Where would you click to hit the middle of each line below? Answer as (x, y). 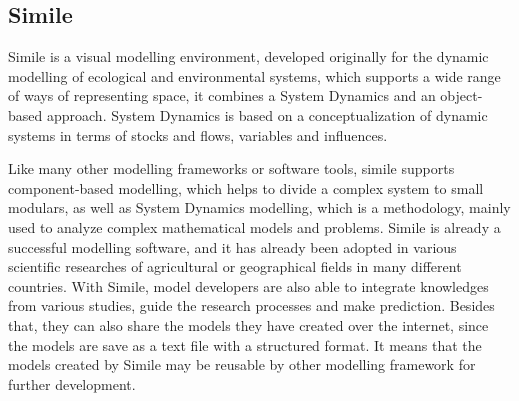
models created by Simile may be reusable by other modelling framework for (242, 364)
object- (461, 95)
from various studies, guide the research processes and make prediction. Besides (251, 305)
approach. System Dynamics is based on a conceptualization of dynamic (267, 114)
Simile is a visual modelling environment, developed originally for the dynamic (248, 56)
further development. (72, 383)
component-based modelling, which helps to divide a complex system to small (246, 187)
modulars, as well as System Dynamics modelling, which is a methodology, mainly (259, 207)
